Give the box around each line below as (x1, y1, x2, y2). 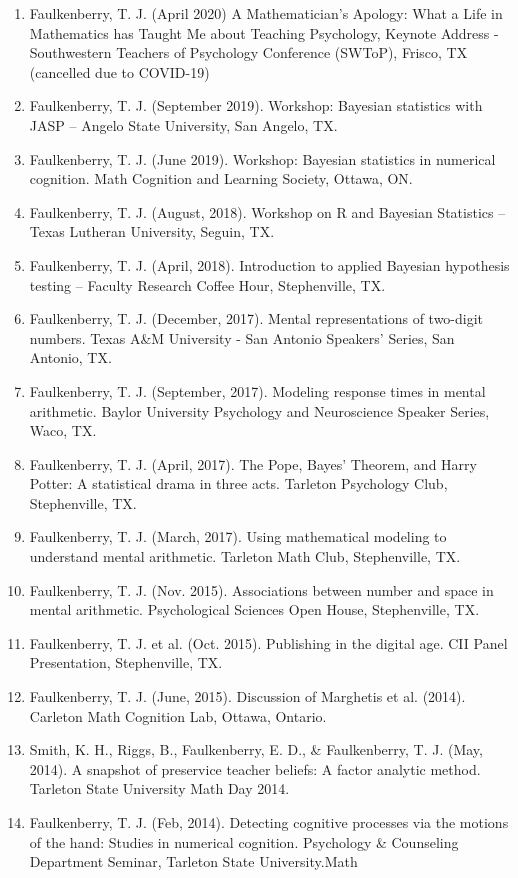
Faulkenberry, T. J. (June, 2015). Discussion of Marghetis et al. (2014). (29, 686, 466, 707)
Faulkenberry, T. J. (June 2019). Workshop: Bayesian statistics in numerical (29, 148, 496, 169)
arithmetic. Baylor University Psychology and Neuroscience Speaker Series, (29, 400, 490, 421)
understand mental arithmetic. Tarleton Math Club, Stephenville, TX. (29, 546, 461, 567)
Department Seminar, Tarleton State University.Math (29, 851, 358, 872)
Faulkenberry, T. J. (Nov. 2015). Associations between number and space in (29, 579, 494, 600)
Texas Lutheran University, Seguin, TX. (29, 221, 275, 242)
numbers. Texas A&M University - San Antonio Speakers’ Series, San (29, 327, 455, 348)
